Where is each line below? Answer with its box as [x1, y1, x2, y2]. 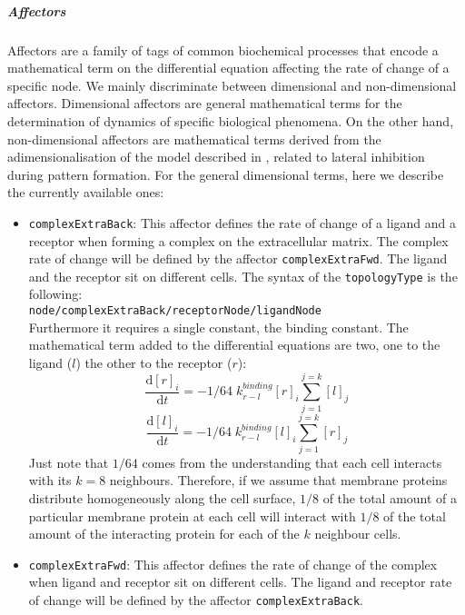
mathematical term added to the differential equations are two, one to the [28, 335, 440, 354]
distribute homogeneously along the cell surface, [28, 488, 296, 507]
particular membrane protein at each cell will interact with [28, 506, 356, 525]
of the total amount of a [322, 488, 458, 507]
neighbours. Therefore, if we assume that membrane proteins [109, 471, 448, 490]
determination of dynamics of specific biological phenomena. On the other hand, [7, 111, 454, 130]
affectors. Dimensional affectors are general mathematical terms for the [7, 94, 402, 113]
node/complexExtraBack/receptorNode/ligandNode [28, 304, 322, 318]
